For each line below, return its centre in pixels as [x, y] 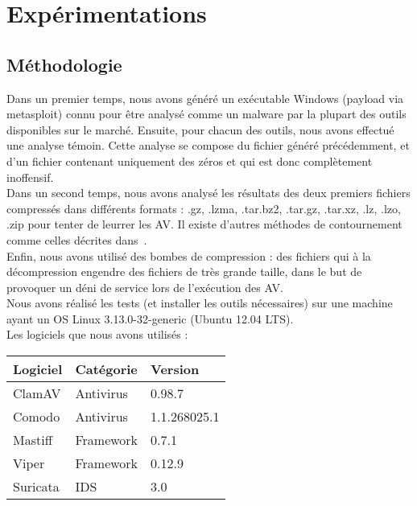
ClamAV [37, 393]
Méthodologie [64, 64]
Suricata [36, 487]
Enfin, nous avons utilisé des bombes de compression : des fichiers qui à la [189, 255]
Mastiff [33, 440]
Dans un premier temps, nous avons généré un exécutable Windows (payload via [205, 98]
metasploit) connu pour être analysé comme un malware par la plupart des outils [206, 114]
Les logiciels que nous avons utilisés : [97, 334]
